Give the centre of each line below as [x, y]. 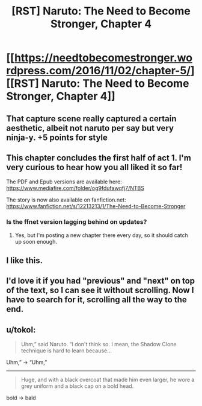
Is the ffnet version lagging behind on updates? [77, 222]
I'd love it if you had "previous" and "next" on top [101, 281]
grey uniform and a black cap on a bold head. [77, 386]
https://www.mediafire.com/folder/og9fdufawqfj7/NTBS [75, 188]
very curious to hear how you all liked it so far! [94, 167]
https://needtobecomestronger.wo [103, 58]
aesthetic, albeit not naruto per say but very [90, 128]
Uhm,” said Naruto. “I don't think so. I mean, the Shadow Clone [99, 344]
